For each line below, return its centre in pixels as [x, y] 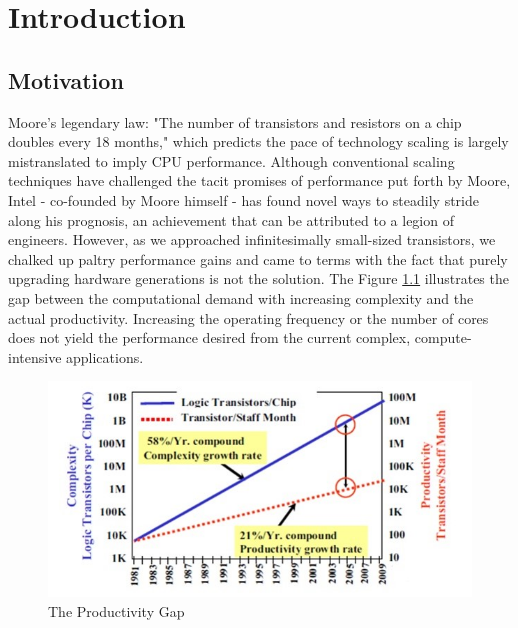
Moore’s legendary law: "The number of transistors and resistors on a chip [235, 121]
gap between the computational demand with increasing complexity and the [241, 297]
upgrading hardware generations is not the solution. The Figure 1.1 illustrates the [258, 278]
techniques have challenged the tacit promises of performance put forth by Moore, [259, 180]
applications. [105, 356]
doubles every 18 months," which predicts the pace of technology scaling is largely [258, 141]
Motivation [66, 79]
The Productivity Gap [116, 611]
